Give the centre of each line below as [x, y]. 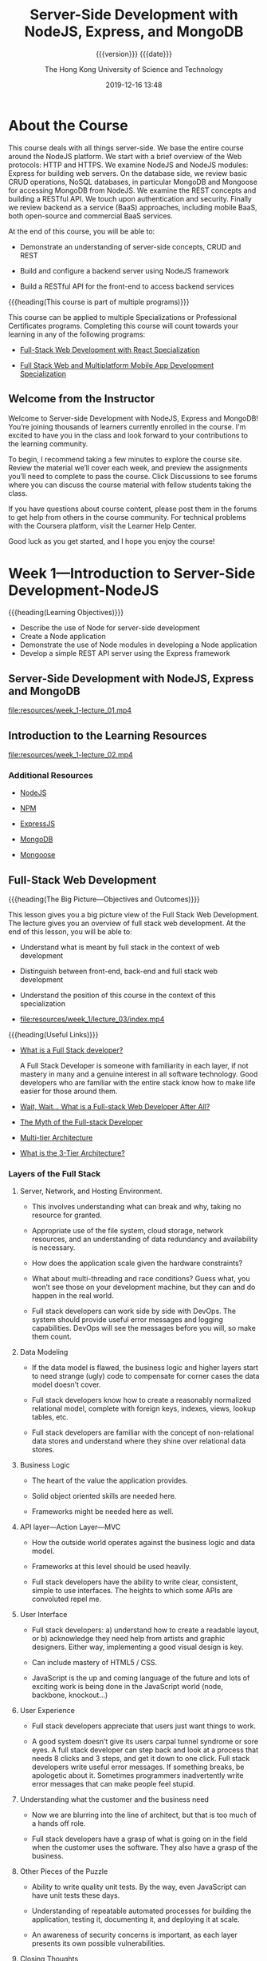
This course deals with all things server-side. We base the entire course [126, 148]
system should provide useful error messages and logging [127, 1320]
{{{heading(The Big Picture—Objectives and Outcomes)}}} [104, 899]
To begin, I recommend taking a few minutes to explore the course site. [125, 459]
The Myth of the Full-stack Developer [81, 1122]
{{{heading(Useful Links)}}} [53, 1035]
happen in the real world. [73, 1296]
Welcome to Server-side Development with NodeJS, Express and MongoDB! [133, 418]
